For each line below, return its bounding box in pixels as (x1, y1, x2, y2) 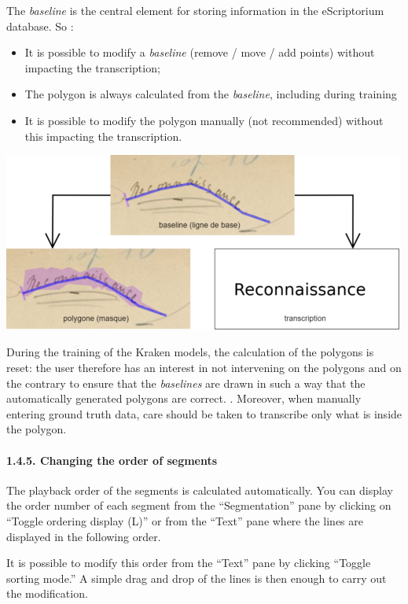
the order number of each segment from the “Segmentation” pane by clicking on (6, 497, 391, 514)
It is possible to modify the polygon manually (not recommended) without (24, 112, 384, 128)
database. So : (6, 17, 74, 34)
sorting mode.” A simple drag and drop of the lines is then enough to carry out (6, 569, 387, 586)
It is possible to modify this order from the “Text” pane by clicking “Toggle (6, 554, 371, 571)
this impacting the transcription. (24, 127, 182, 144)
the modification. (6, 585, 88, 602)
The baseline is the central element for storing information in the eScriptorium (6, 2, 384, 18)
